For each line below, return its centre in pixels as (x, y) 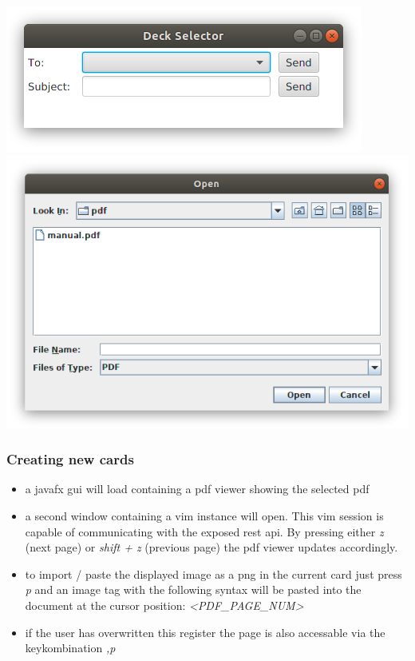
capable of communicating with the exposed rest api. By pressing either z (204, 531)
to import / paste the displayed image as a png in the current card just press (213, 573)
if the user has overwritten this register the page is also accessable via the (205, 632)
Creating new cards (70, 459)
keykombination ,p (70, 648)
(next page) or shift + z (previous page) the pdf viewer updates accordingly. (211, 547)
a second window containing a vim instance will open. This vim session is (204, 515)
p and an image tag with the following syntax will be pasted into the (193, 589)
